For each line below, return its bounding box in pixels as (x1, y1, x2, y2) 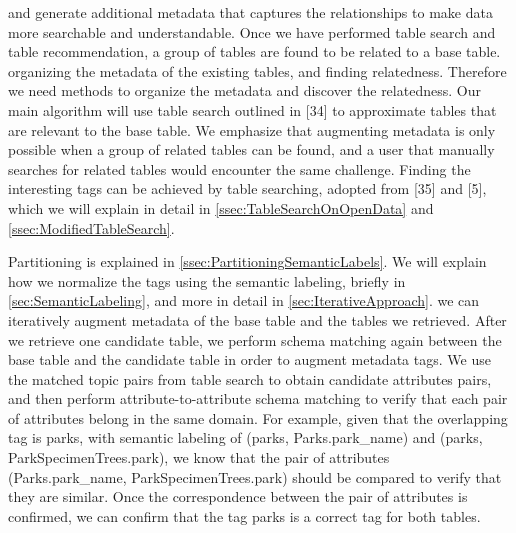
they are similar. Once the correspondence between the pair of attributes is (8, 486, 468, 507)
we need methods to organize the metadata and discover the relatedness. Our (8, 80, 481, 101)
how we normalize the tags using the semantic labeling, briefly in (8, 270, 406, 291)
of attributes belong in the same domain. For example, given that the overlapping (8, 407, 508, 428)
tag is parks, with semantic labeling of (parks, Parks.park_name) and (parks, (8, 427, 483, 448)
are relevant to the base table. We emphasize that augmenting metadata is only (8, 119, 496, 140)
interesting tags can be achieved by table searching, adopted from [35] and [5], (8, 178, 487, 199)
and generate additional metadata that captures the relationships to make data (8, 2, 493, 22)
